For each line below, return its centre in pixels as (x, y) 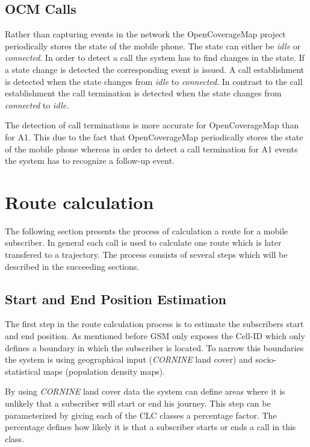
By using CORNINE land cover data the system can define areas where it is (145, 391)
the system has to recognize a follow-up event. (90, 161)
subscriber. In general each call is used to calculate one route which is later (143, 242)
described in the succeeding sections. (72, 266)
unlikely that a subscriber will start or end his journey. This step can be (138, 403)
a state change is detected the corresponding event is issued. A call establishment (155, 69)
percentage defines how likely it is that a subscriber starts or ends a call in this (150, 427)
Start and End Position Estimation (116, 299)
